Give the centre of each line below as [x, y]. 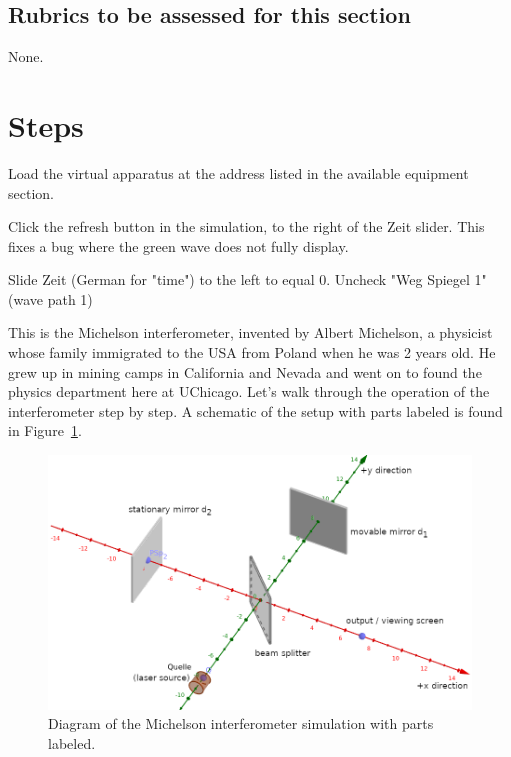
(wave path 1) [50, 298]
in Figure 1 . [45, 430]
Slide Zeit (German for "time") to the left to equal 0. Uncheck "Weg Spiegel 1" [247, 279]
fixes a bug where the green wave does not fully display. [178, 245]
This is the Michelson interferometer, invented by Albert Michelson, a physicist [250, 332]
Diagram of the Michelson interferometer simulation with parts [241, 723]
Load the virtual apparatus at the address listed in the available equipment [238, 172]
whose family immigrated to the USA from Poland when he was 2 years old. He [252, 352]
